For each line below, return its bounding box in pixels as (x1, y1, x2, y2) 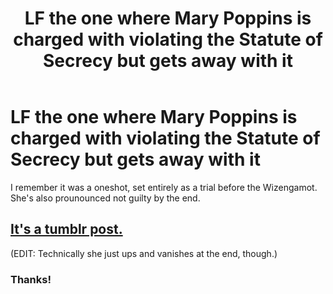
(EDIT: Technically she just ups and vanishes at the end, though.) (10, 247, 278, 259)
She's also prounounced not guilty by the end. (10, 192, 201, 204)
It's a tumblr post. (10, 221, 123, 238)
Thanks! (10, 272, 52, 286)
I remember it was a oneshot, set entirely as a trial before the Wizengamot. (10, 181, 318, 193)
